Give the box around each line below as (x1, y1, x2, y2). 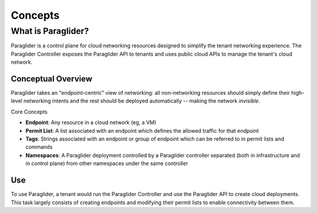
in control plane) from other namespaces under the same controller (25, 160, 188, 167)
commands (25, 143, 53, 150)
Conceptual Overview (11, 74, 93, 84)
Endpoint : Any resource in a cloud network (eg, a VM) (25, 119, 157, 126)
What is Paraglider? (11, 26, 89, 36)
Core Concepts (11, 108, 48, 115)
